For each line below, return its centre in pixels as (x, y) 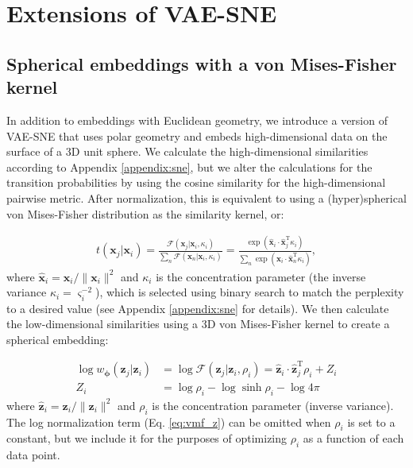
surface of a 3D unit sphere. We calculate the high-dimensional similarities (187, 151)
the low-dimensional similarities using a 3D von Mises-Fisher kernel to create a (198, 324)
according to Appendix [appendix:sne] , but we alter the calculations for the (189, 166)
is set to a (371, 422)
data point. (33, 455)
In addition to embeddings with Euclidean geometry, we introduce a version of (197, 120)
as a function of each (353, 438)
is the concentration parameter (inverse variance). (273, 405)
